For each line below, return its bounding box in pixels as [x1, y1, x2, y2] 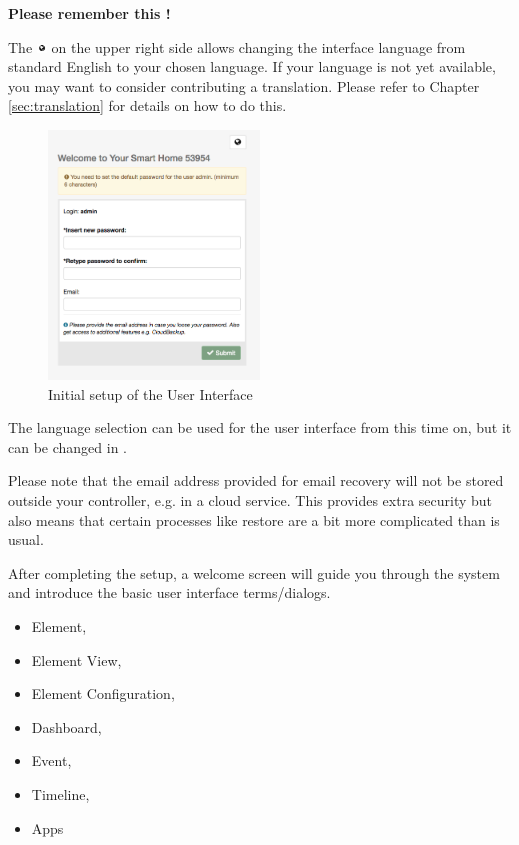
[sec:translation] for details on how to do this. [8, 95, 287, 116]
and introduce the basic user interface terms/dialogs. [8, 582, 331, 603]
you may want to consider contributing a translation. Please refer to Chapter [8, 75, 480, 96]
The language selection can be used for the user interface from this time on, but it [8, 417, 512, 438]
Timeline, [31, 783, 90, 804]
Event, [31, 750, 72, 771]
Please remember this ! [8, 3, 171, 23]
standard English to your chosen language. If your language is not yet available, [8, 56, 496, 77]
